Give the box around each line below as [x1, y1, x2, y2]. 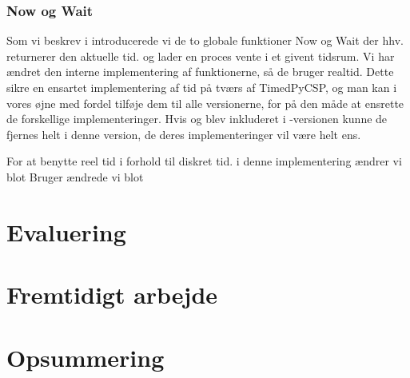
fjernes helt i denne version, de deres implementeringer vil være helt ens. [6, 125, 361, 142]
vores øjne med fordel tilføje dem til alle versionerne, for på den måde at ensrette [6, 94, 404, 111]
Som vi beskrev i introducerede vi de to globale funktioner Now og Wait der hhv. [6, 32, 404, 49]
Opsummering [6, 340, 165, 373]
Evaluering [6, 215, 126, 248]
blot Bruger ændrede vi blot [6, 168, 144, 185]
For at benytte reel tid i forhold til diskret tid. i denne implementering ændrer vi [6, 153, 402, 169]
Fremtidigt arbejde [6, 278, 218, 311]
